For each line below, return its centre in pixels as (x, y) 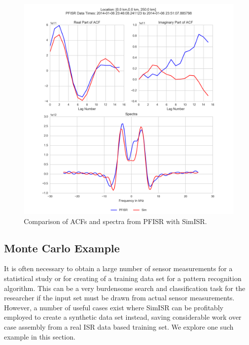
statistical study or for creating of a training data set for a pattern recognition (123, 278)
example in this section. (40, 336)
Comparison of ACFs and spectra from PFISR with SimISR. (116, 221)
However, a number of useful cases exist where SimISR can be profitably (114, 307)
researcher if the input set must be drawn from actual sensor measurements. (119, 298)
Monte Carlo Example (62, 248)
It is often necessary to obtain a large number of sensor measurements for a (118, 268)
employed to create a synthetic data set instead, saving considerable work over (123, 317)
